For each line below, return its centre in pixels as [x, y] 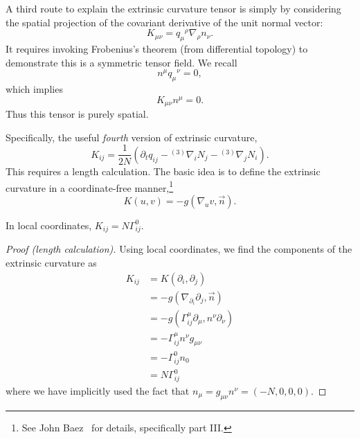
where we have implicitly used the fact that [98, 390]
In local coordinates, [49, 225]
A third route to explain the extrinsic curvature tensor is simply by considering [173, 8]
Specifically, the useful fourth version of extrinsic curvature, [132, 137]
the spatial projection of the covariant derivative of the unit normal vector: [164, 22]
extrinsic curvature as [51, 263]
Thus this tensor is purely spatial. [77, 114]
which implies [34, 89]
